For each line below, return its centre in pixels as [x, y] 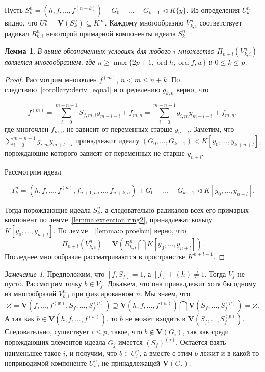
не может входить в [155, 319]
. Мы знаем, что [165, 293]
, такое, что [124, 331]
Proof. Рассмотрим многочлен [51, 79]
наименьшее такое [33, 352]
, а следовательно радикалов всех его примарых [175, 209]
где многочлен [27, 128]
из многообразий [31, 293]
